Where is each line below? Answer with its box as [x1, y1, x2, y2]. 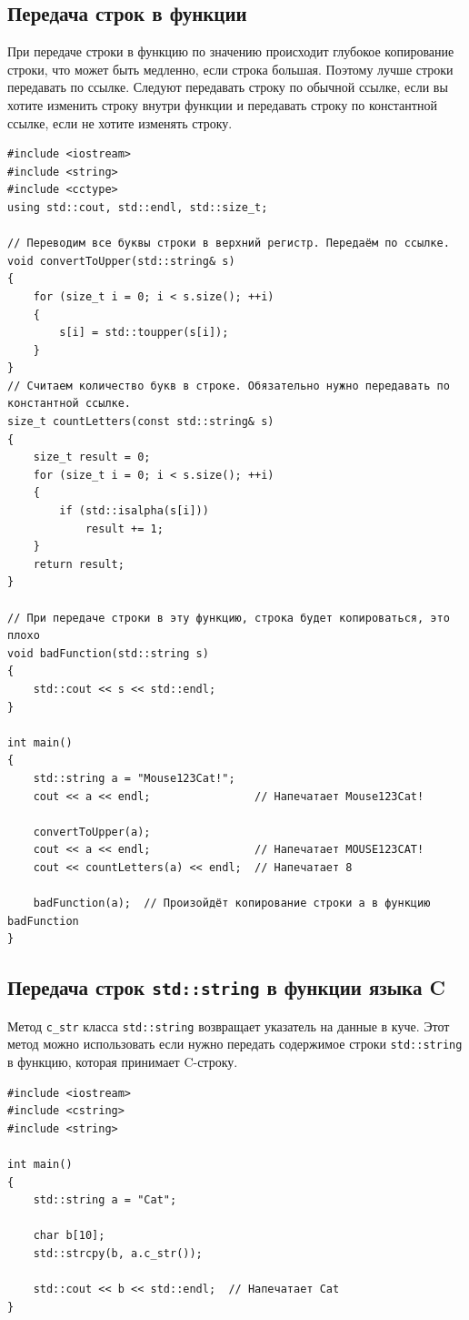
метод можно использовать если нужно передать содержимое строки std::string [7, 1034, 463, 1053]
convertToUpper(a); [33, 825, 151, 838]
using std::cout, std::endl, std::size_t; [7, 200, 268, 214]
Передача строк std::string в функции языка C [7, 973, 445, 1001]
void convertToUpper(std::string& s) [7, 254, 235, 268]
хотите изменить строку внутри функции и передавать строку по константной [7, 95, 437, 114]
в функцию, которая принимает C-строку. [7, 1051, 238, 1071]
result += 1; [85, 522, 164, 535]
